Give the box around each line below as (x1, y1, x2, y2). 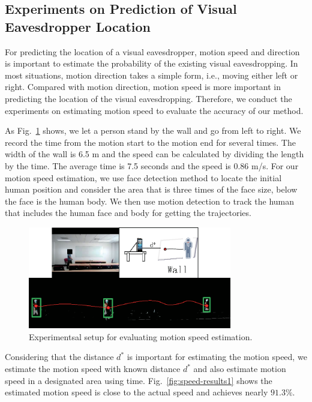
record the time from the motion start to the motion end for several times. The (5, 136, 296, 148)
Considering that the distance (5, 350, 114, 363)
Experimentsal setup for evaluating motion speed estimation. (29, 330, 253, 343)
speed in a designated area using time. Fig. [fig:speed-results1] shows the (5, 374, 272, 386)
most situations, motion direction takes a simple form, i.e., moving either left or (5, 68, 298, 81)
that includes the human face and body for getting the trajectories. (5, 206, 251, 219)
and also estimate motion (193, 362, 286, 375)
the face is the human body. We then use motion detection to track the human (5, 194, 295, 207)
